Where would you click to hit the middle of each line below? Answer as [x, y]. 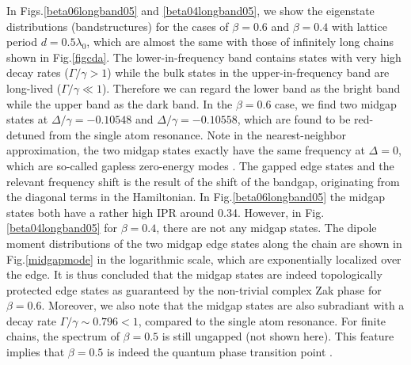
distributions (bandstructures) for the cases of [118, 26]
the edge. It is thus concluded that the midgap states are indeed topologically [194, 274]
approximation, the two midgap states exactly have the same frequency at [186, 150]
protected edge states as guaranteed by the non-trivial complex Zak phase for [194, 289]
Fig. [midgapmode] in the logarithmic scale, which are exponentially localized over [204, 259]
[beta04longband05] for [62, 228]
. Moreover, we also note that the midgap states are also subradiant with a [223, 305]
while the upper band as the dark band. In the [120, 103]
